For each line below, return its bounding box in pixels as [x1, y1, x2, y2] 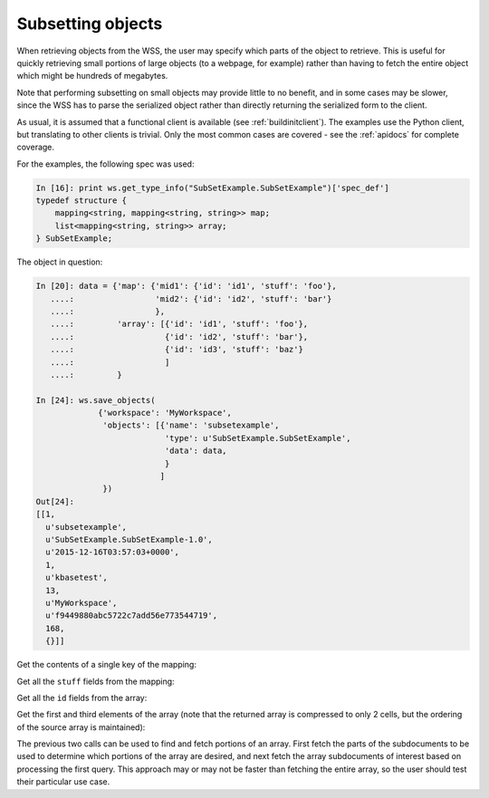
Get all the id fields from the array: [16, 692, 148, 703]
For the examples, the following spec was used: [16, 159, 195, 169]
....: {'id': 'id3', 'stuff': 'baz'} [50, 344, 303, 355]
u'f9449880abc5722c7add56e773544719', [45, 611, 217, 620]
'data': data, [164, 446, 227, 457]
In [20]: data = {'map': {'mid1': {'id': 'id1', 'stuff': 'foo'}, [35, 281, 337, 292]
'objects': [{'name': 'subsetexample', [102, 420, 280, 430]
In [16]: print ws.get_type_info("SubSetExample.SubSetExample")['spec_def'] [35, 182, 389, 193]
